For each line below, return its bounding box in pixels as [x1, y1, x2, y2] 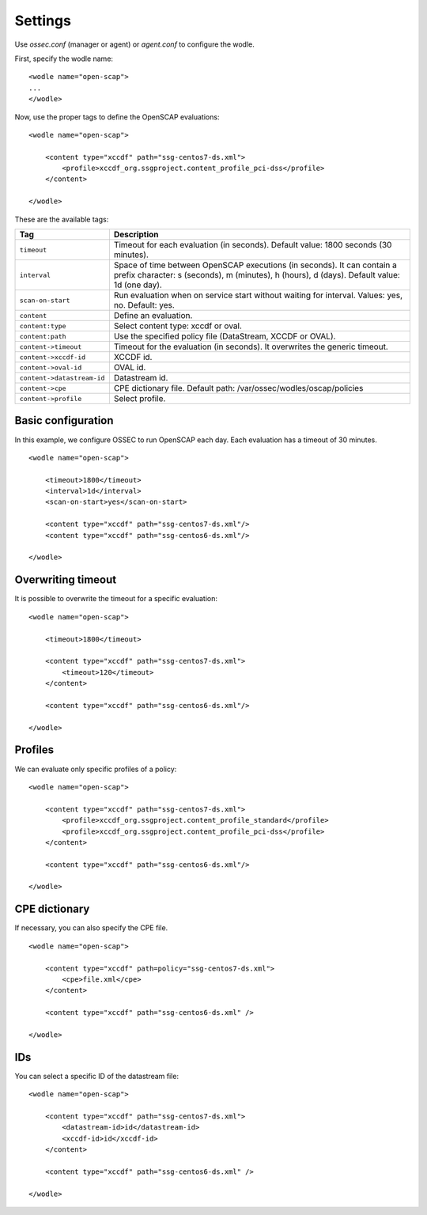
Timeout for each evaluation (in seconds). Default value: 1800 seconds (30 [113, 240, 392, 251]
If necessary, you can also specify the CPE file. [14, 923, 168, 933]
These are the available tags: [14, 214, 109, 224]
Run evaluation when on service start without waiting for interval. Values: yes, [113, 290, 403, 301]
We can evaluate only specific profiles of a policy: [14, 764, 177, 774]
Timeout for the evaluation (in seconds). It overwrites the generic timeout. [113, 341, 389, 352]
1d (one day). [113, 279, 162, 290]
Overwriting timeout [14, 573, 117, 587]
